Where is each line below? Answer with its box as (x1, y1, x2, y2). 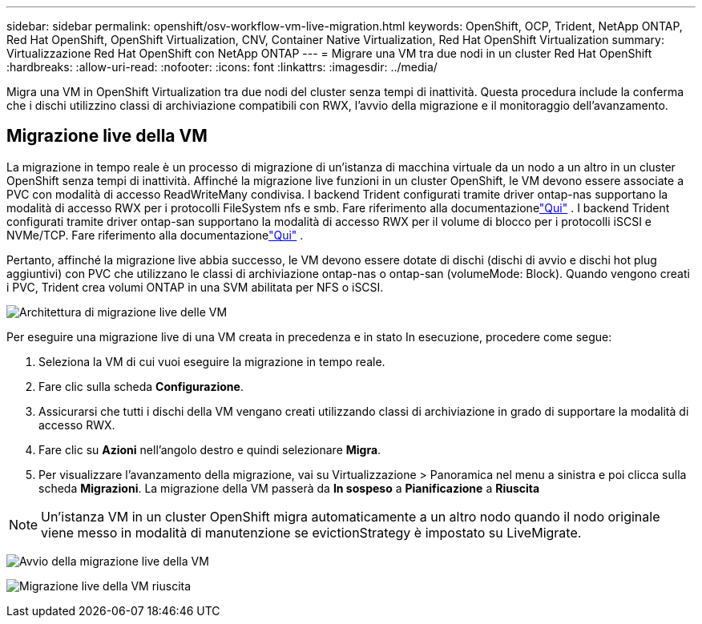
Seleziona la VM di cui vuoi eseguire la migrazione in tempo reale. (38, 354, 385, 368)
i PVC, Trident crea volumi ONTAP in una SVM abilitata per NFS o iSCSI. (6, 280, 384, 294)
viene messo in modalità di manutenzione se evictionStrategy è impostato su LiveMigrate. (41, 524, 582, 541)
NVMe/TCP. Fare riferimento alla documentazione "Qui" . (6, 227, 304, 242)
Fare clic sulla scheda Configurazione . (38, 379, 244, 393)
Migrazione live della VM (6, 126, 208, 147)
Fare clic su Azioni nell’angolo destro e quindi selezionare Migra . (38, 442, 381, 457)
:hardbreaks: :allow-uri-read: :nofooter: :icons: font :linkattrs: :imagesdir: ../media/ (6, 60, 438, 74)
